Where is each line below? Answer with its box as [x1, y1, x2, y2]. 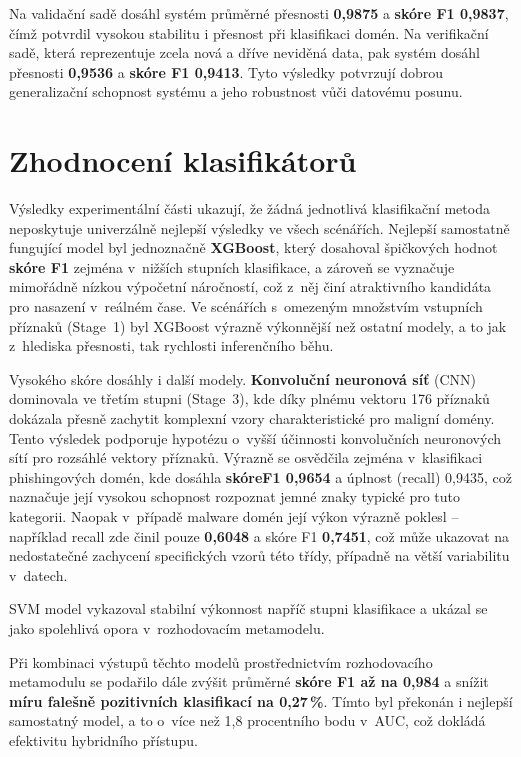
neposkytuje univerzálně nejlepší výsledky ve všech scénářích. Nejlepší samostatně [9, 217, 510, 238]
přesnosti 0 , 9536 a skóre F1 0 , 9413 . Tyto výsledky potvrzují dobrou [9, 61, 444, 82]
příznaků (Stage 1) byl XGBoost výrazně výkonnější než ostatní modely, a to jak [9, 315, 507, 336]
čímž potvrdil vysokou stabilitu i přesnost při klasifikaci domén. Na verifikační [9, 22, 489, 43]
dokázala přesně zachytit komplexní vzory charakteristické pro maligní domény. [9, 408, 495, 429]
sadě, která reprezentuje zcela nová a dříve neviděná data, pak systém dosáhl [9, 42, 480, 63]
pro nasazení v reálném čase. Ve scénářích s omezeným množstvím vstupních [9, 296, 483, 317]
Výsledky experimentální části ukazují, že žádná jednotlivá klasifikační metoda [9, 198, 490, 219]
